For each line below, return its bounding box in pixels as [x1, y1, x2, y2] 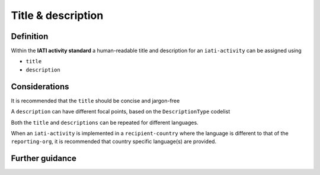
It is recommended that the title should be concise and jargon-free [11, 97, 180, 104]
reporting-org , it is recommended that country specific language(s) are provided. [11, 138, 216, 145]
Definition [11, 31, 49, 41]
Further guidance [11, 154, 76, 164]
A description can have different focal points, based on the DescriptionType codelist [11, 108, 231, 115]
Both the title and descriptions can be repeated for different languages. [11, 119, 199, 126]
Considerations [11, 82, 69, 92]
